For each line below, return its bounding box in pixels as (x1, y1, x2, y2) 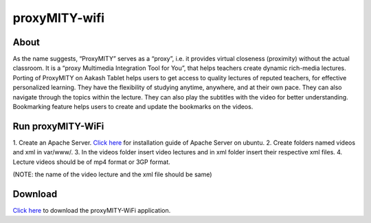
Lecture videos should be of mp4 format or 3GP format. (12, 158, 171, 166)
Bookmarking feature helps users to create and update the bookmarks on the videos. (12, 103, 254, 111)
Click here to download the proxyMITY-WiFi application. (12, 207, 171, 214)
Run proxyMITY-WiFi (12, 120, 104, 132)
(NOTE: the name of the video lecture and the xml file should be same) (12, 170, 212, 178)
